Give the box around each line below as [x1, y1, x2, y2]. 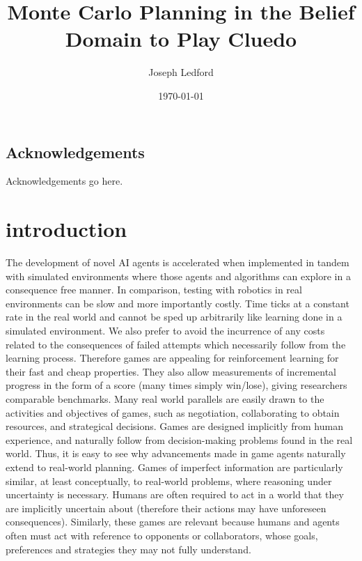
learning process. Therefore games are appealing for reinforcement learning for [6, 351, 339, 365]
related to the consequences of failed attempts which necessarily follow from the [6, 337, 346, 351]
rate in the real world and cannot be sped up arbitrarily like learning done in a [6, 309, 343, 324]
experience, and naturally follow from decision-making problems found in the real [6, 432, 353, 447]
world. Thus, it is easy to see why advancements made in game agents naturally [6, 446, 346, 461]
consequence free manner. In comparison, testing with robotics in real [6, 282, 302, 297]
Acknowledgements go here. [6, 174, 123, 188]
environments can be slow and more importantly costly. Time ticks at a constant [6, 295, 349, 310]
